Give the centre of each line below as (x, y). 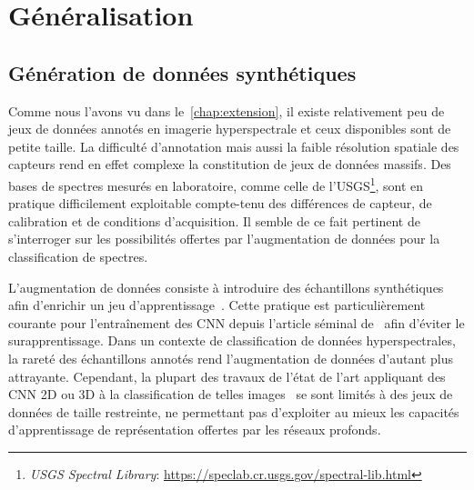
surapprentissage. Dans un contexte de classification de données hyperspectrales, (232, 340)
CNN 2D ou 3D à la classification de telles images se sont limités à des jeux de (231, 394)
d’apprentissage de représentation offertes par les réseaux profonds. (195, 430)
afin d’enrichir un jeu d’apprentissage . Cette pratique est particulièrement (217, 305)
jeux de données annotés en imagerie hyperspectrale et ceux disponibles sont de (230, 129)
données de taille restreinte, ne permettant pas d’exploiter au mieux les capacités (234, 411)
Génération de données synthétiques (182, 72)
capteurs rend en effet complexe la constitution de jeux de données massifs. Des (230, 164)
